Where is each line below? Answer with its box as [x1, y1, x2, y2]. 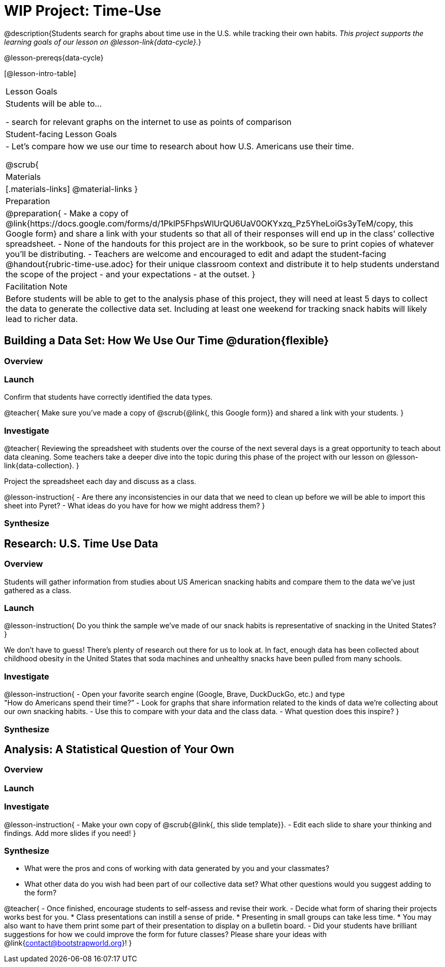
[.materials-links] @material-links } [6, 183, 138, 194]
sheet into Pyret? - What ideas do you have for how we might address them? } [4, 501, 265, 510]
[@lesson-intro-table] [4, 69, 76, 78]
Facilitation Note [6, 281, 68, 292]
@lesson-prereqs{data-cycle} [4, 53, 104, 62]
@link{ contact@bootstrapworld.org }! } [4, 939, 132, 948]
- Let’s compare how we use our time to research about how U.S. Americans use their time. [6, 141, 354, 151]
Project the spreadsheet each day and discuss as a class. [4, 477, 197, 486]
